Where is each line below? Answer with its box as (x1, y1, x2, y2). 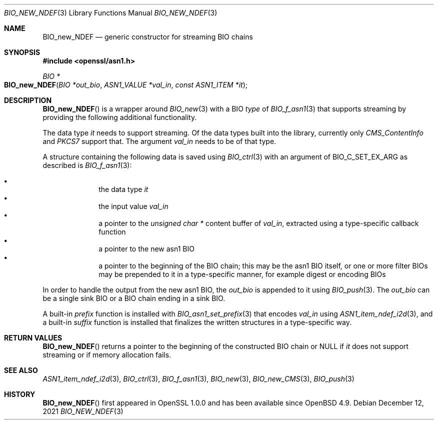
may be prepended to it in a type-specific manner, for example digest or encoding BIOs (98, 270, 386, 278)
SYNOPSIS (4, 48, 40, 56)
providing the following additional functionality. (42, 113, 197, 121)
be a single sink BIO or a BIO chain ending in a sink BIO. (42, 294, 225, 302)
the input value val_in (98, 202, 168, 210)
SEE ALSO (4, 366, 38, 374)
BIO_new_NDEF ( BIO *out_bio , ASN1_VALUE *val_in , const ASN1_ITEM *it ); (4, 80, 247, 89)
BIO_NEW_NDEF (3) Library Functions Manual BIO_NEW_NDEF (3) (4, 8, 217, 17)
